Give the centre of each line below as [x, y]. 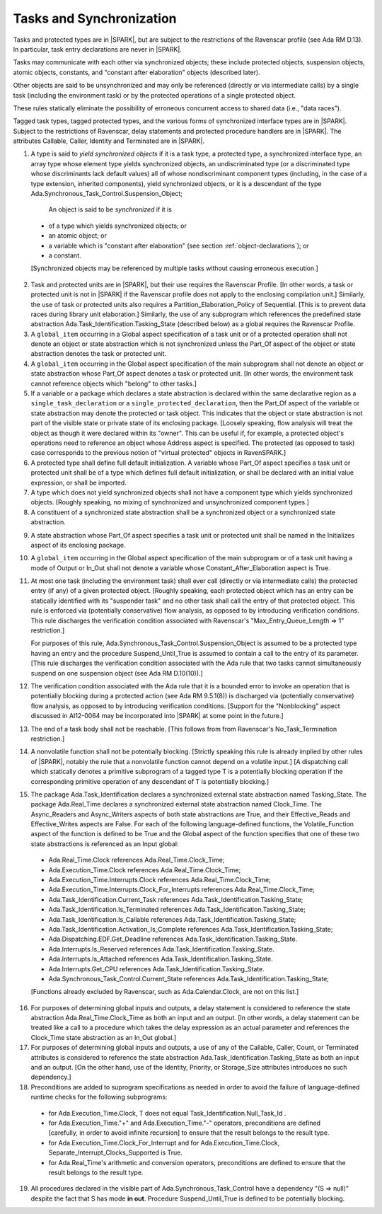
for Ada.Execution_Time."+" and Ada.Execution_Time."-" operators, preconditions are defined [185, 1123]
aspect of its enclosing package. [78, 545]
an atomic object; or [78, 236]
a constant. [65, 255]
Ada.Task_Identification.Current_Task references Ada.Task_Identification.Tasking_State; [176, 899]
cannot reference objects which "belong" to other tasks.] [114, 383]
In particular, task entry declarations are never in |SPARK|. [97, 49]
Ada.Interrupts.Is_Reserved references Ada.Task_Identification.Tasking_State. [162, 949]
